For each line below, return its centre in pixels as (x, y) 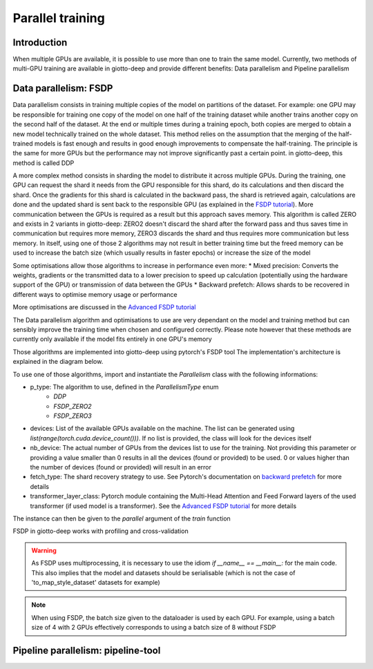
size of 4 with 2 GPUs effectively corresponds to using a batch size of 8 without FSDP (154, 628)
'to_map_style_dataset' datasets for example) (96, 582)
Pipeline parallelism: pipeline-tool (87, 650)
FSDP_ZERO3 (73, 416)
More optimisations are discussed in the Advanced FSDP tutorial (104, 307)
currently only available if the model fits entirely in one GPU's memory (112, 339)
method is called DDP (44, 163)
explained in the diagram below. (58, 362)
